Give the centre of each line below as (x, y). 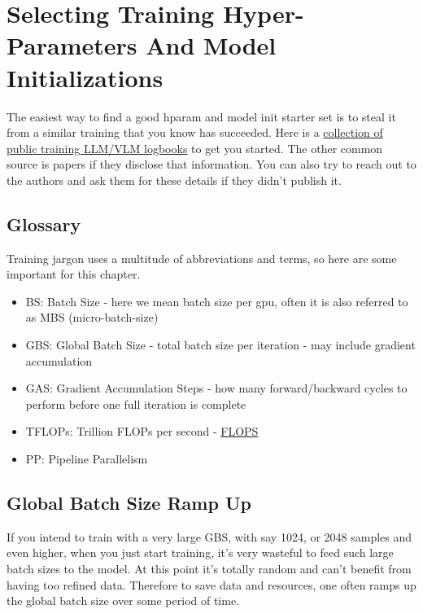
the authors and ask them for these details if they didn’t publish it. (174, 180)
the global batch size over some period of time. (123, 601)
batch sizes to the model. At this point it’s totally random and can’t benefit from (209, 568)
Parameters (72, 45)
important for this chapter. (74, 274)
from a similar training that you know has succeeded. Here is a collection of (195, 132)
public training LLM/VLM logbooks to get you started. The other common (195, 148)
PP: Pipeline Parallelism (87, 459)
